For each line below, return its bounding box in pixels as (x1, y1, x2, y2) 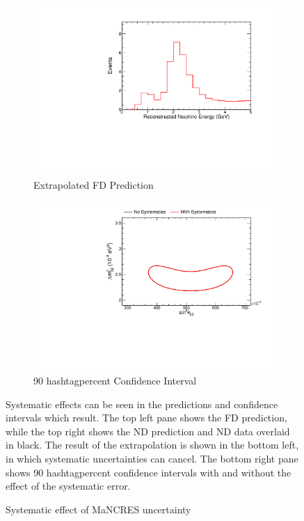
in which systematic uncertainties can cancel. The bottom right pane (6, 451, 298, 465)
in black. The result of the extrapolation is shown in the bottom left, (6, 437, 299, 452)
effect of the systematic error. (6, 479, 131, 493)
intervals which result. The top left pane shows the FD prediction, (6, 410, 287, 425)
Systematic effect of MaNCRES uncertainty (6, 501, 191, 516)
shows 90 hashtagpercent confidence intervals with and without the (6, 465, 291, 479)
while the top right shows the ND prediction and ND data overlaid (6, 423, 290, 438)
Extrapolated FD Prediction (33, 177, 154, 192)
